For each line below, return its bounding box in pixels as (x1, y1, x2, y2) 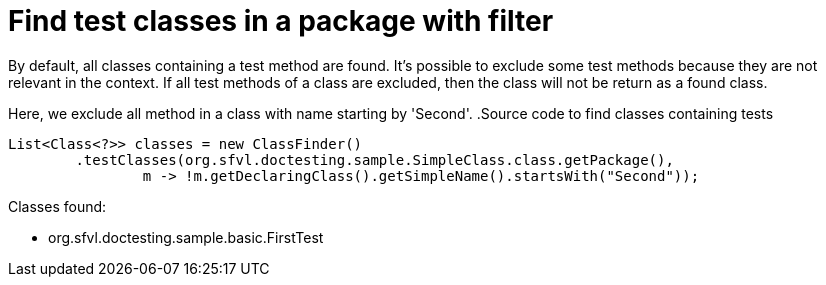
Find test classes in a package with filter (8, 4, 554, 38)
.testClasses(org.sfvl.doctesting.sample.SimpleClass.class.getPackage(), (75, 151, 674, 168)
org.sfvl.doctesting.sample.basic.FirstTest (48, 228, 324, 246)
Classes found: (8, 197, 107, 215)
